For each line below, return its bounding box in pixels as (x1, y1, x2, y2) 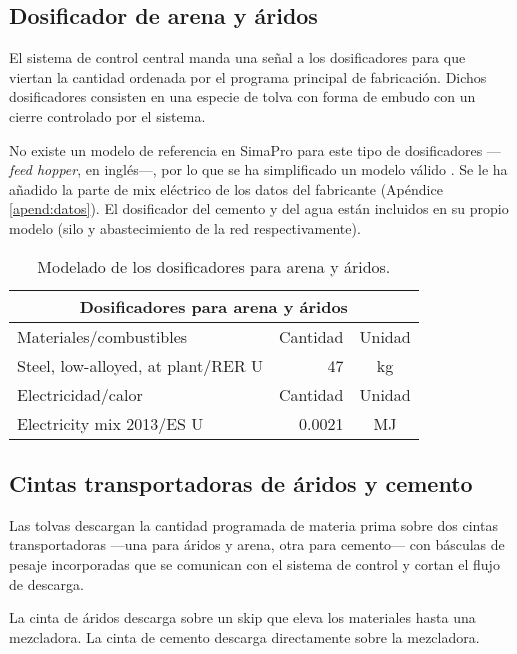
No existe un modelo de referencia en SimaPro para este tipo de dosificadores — (9, 139, 501, 160)
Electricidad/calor (17, 382, 143, 406)
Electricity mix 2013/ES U (17, 411, 204, 435)
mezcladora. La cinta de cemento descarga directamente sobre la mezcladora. (9, 626, 480, 647)
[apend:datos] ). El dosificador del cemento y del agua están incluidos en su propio (9, 198, 509, 219)
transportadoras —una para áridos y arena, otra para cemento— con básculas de (9, 534, 505, 555)
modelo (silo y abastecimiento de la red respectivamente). (9, 217, 361, 238)
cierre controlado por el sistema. (9, 105, 206, 126)
